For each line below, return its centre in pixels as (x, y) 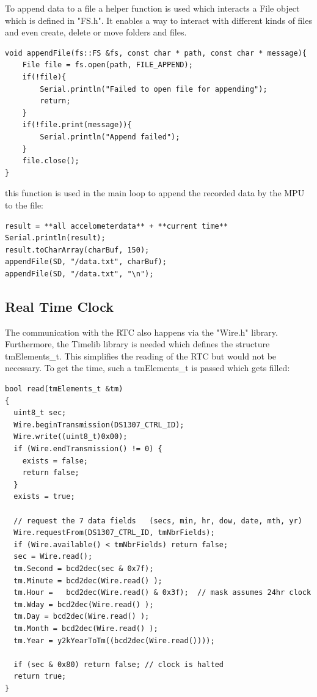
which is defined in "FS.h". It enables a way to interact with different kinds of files (158, 20)
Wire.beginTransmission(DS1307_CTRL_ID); (99, 425)
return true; (40, 677)
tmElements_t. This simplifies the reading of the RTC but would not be (141, 356)
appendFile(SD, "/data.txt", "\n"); (79, 274)
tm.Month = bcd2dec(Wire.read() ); (86, 628)
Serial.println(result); (55, 238)
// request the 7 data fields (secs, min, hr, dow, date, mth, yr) (158, 521)
